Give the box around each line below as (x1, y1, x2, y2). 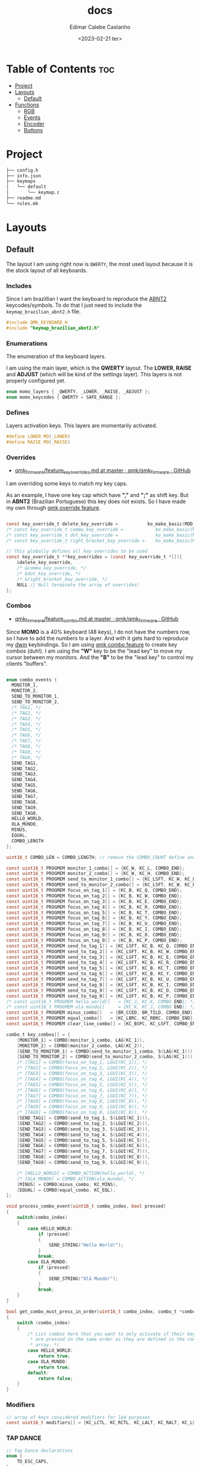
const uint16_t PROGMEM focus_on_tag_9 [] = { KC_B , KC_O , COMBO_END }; (6, 932, 183, 938)
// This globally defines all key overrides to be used (6, 548, 148, 554)
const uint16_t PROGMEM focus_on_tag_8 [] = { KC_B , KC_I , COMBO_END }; (6, 926, 183, 932)
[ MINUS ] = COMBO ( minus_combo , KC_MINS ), (17, 1181, 118, 1187)
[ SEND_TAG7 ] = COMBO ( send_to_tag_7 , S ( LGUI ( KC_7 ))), (17, 1148, 151, 1154)
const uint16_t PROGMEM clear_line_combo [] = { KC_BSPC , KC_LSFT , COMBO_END (6, 1021, 198, 1027)
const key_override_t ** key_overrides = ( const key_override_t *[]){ (6, 554, 183, 560)
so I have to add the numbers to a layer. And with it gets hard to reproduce (6, 635, 189, 642)
